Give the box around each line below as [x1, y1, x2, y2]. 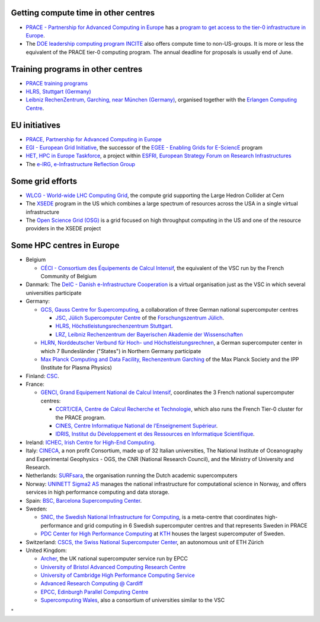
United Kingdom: [25, 547, 68, 554]
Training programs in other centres [11, 64, 143, 74]
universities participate [25, 289, 82, 296]
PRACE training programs [25, 80, 88, 87]
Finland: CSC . [25, 372, 59, 379]
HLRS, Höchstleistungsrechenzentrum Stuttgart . [55, 322, 173, 329]
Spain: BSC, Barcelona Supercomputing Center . [25, 497, 142, 504]
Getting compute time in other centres [11, 8, 155, 18]
